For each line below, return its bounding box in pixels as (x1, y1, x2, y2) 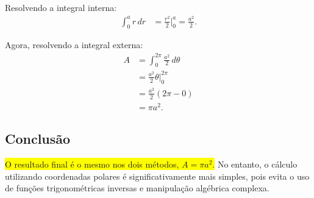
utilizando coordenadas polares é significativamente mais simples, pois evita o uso (5, 169, 310, 182)
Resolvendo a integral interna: (5, 1, 117, 13)
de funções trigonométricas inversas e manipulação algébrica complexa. (5, 182, 269, 194)
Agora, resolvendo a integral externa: (5, 38, 143, 51)
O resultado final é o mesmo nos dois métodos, (5, 157, 179, 170)
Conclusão (5, 129, 71, 148)
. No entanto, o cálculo (212, 157, 298, 170)
